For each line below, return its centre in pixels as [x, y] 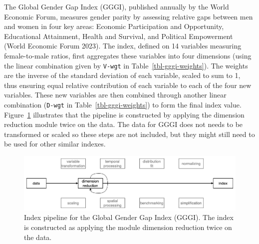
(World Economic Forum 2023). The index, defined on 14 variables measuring [123, 46]
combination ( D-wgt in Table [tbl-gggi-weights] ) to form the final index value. [123, 104]
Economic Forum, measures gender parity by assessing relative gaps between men [129, 16]
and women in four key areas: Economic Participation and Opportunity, [114, 26]
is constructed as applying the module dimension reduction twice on [128, 227]
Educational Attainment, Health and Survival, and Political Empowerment [119, 36]
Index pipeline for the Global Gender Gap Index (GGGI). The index [129, 217]
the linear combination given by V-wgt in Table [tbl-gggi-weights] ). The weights [126, 65]
